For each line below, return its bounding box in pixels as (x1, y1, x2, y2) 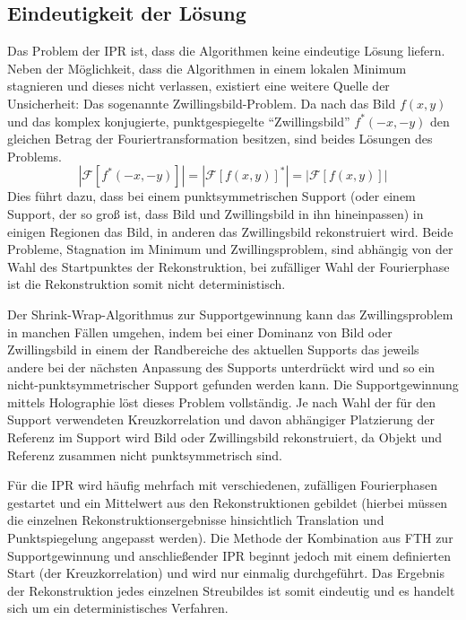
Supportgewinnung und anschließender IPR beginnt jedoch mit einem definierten (7, 546, 451, 564)
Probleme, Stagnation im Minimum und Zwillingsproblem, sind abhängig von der (7, 240, 453, 258)
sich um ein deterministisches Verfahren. (7, 598, 229, 617)
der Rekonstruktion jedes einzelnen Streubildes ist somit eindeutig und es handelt (7, 581, 455, 599)
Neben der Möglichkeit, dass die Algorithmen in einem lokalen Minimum (7, 58, 407, 77)
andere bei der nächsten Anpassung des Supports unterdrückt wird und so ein (7, 357, 436, 376)
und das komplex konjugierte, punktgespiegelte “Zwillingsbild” (7, 111, 350, 130)
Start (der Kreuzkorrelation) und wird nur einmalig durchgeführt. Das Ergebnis (7, 563, 444, 582)
